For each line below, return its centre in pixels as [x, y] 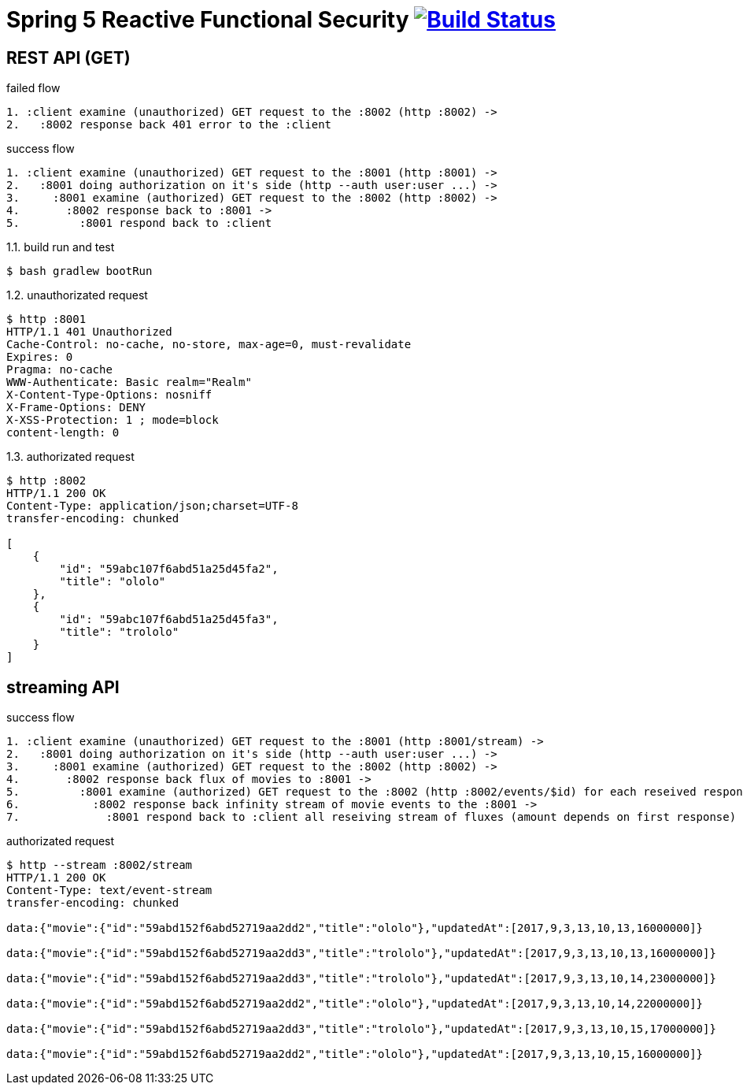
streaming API [63, 687]
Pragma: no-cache [59, 370]
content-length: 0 [63, 433]
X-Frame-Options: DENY [76, 408]
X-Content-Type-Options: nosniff [109, 395]
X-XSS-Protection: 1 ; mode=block [113, 420]
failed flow [33, 88]
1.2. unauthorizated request [77, 295]
